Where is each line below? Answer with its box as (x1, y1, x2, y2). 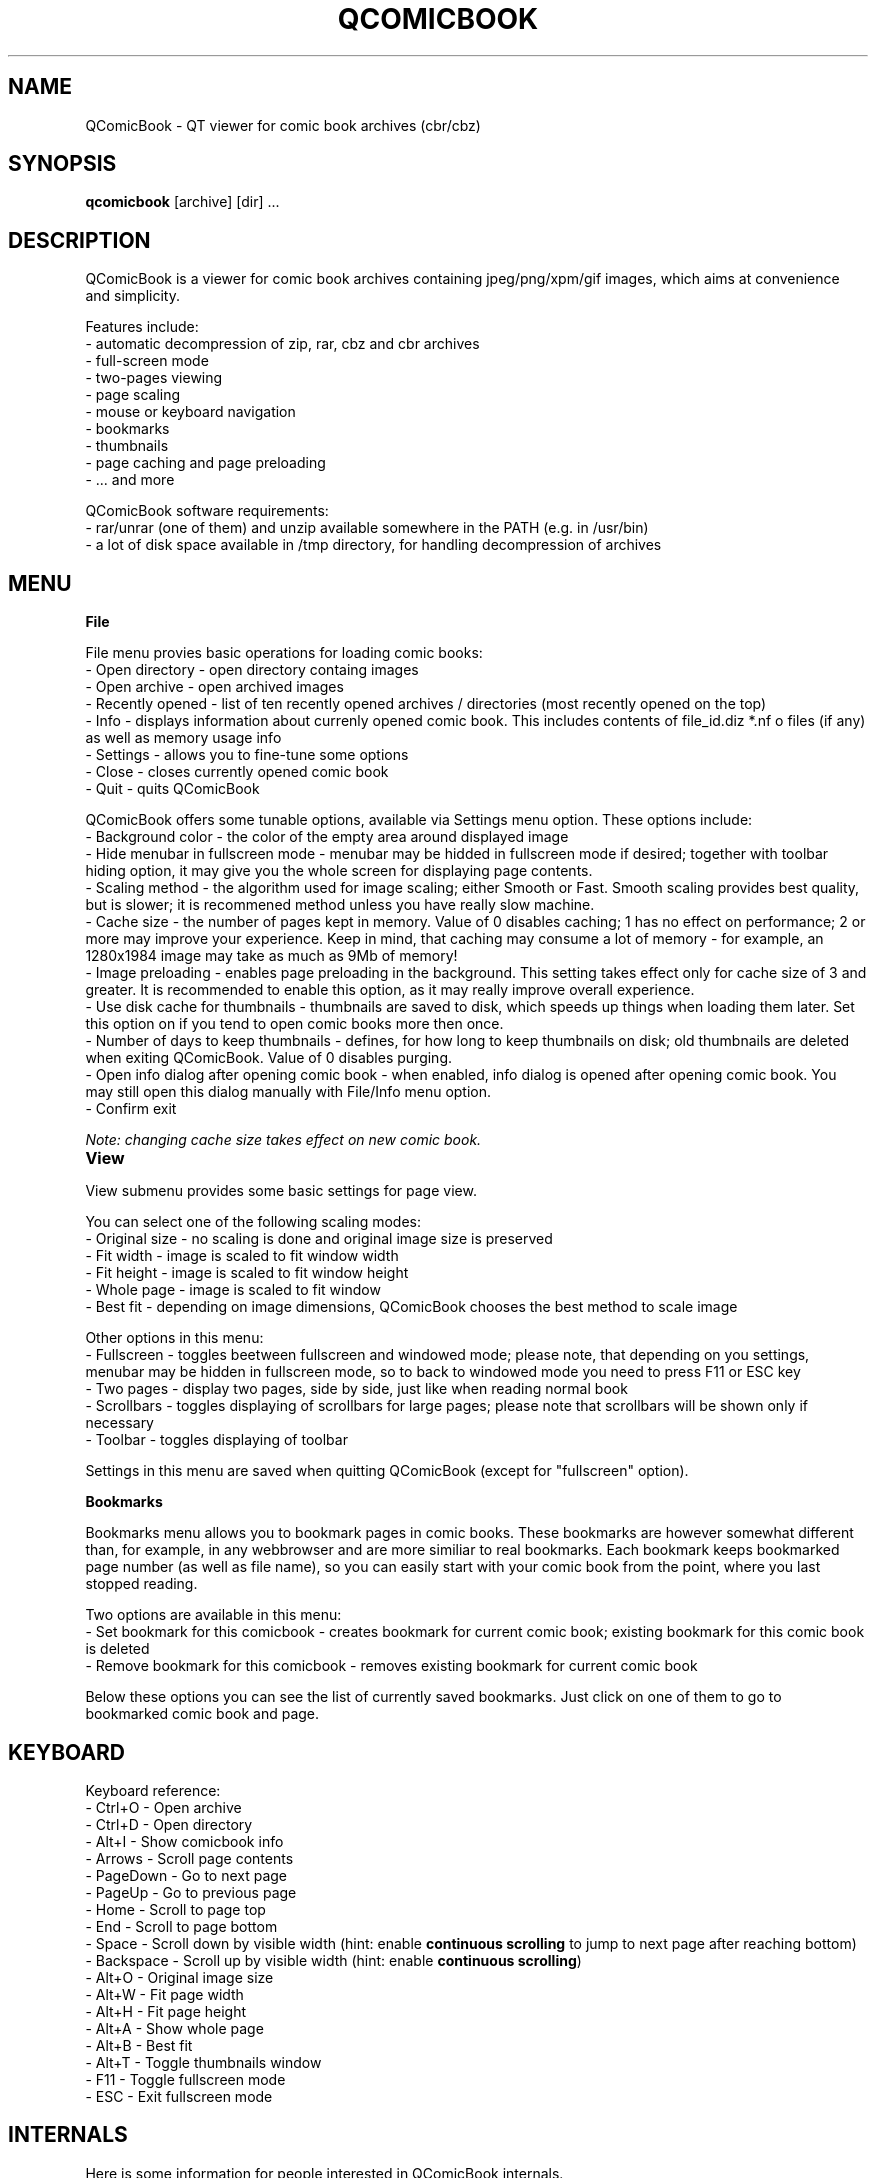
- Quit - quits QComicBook (85, 780, 260, 798)
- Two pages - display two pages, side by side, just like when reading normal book (85, 1380, 628, 1398)
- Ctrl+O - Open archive (85, 1798, 242, 1816)
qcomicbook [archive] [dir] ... (85, 193, 280, 211)
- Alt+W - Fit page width (85, 1985, 244, 2003)
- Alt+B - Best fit (85, 2036, 193, 2054)
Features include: (85, 318, 199, 336)
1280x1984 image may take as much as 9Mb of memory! (85, 947, 458, 965)
